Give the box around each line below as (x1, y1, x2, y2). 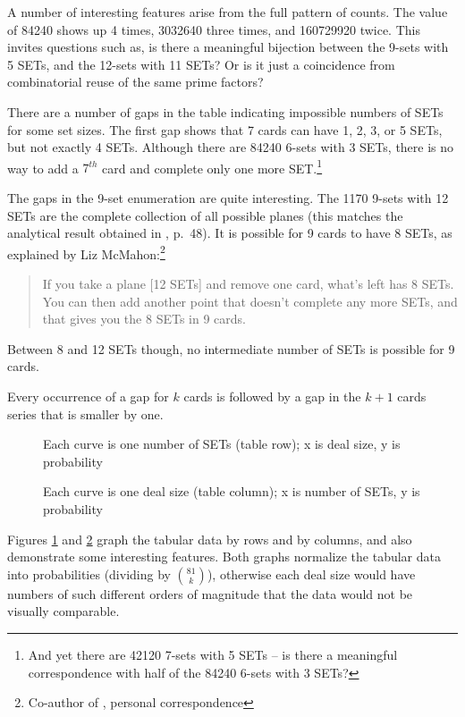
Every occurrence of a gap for (7, 387, 169, 405)
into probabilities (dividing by (7, 564, 171, 583)
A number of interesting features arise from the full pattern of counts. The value (7, 3, 448, 21)
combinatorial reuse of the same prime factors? (7, 72, 264, 91)
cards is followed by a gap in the (183, 387, 361, 405)
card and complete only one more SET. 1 (102, 156, 323, 177)
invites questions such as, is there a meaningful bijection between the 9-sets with (7, 38, 449, 56)
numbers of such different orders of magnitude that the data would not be (7, 584, 413, 603)
